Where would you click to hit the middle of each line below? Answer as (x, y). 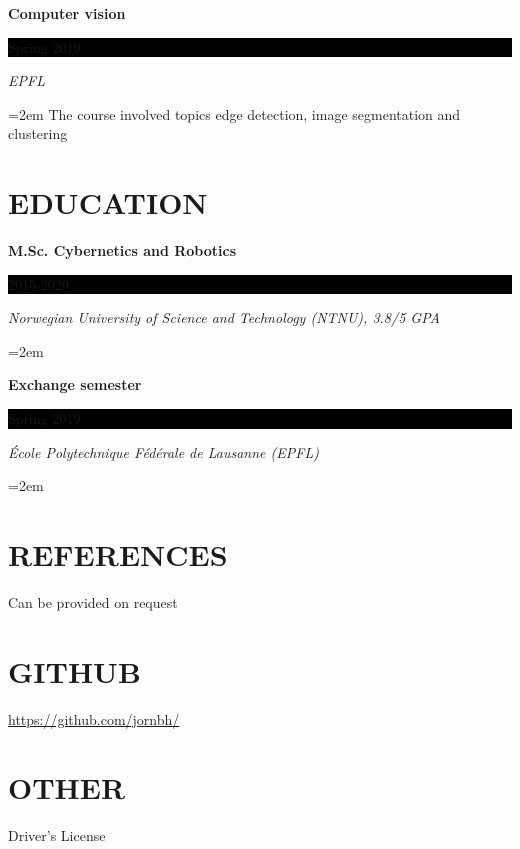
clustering (38, 133)
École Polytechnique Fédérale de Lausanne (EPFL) (163, 451)
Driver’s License (57, 835)
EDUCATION (108, 202)
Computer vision (67, 13)
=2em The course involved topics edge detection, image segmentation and (234, 113)
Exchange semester (75, 384)
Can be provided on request (93, 601)
